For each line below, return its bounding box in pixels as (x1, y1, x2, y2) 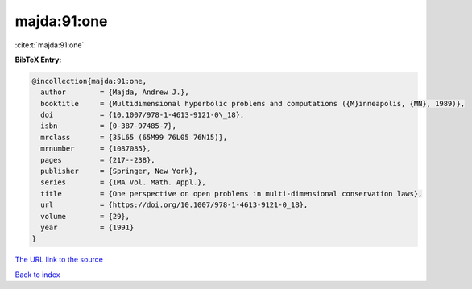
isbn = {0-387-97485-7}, (40, 122, 177, 130)
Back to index (14, 270, 60, 279)
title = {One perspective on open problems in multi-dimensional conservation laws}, (40, 189, 423, 198)
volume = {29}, (40, 212, 130, 221)
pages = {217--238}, (40, 155, 156, 164)
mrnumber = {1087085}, (40, 144, 151, 153)
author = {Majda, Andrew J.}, (40, 88, 189, 97)
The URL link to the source (14, 254, 104, 265)
